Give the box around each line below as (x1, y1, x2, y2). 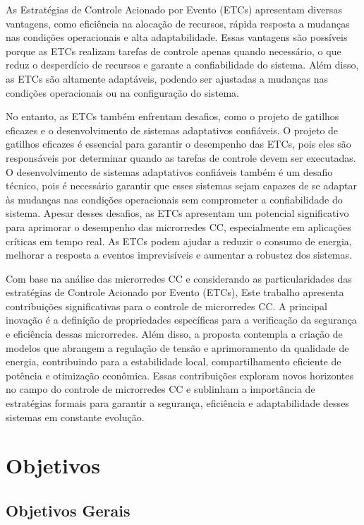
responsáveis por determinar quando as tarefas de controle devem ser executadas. (6, 150, 356, 165)
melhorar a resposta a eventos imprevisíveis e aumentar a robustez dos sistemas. (6, 247, 352, 262)
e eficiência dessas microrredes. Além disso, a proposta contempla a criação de (6, 326, 343, 341)
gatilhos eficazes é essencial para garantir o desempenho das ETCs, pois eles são (6, 136, 351, 151)
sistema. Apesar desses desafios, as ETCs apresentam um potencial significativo (6, 206, 349, 220)
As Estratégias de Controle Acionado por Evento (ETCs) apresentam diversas (6, 2, 342, 16)
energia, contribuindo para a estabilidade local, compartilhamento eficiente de (6, 354, 341, 369)
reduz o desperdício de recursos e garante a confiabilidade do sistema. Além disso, (6, 57, 359, 72)
